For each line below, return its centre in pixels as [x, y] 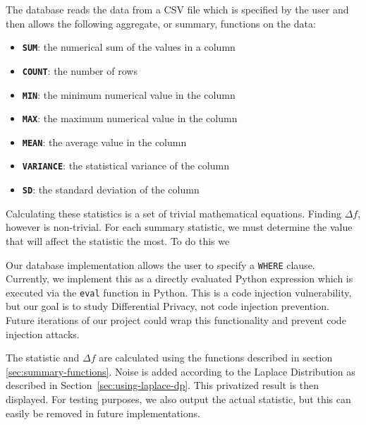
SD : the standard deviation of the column [111, 190]
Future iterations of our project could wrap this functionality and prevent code [176, 320]
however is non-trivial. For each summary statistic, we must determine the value [179, 227]
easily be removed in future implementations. [103, 413]
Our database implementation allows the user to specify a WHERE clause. [160, 264]
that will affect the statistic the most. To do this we [118, 240]
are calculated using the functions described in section [216, 358]
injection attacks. [43, 334]
